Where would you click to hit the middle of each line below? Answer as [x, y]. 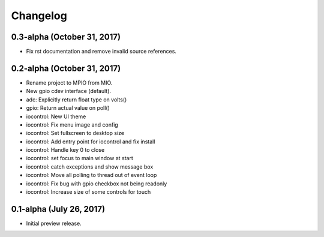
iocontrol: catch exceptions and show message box [90, 166]
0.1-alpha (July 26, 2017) [58, 209]
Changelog [39, 16]
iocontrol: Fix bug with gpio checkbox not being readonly [97, 184]
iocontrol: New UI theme [56, 116]
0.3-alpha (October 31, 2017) [66, 37]
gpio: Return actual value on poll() [68, 108]
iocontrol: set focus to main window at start [79, 158]
